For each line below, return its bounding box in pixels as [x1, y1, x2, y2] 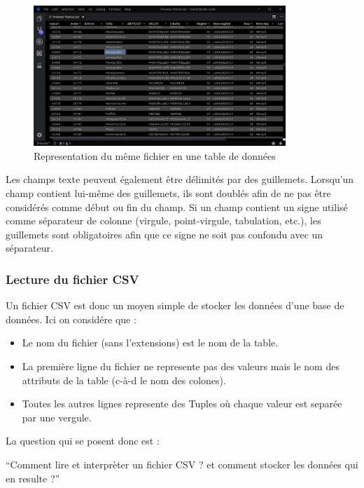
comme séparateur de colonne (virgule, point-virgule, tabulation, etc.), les [6, 213, 321, 228]
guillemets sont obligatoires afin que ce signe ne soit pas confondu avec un [6, 226, 323, 241]
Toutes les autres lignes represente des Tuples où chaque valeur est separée [22, 396, 342, 411]
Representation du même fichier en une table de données [34, 148, 276, 163]
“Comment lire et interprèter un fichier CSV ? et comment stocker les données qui [6, 456, 358, 471]
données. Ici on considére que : [6, 311, 136, 326]
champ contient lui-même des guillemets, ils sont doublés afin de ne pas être [6, 186, 331, 201]
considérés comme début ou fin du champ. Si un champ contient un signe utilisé [6, 199, 348, 214]
